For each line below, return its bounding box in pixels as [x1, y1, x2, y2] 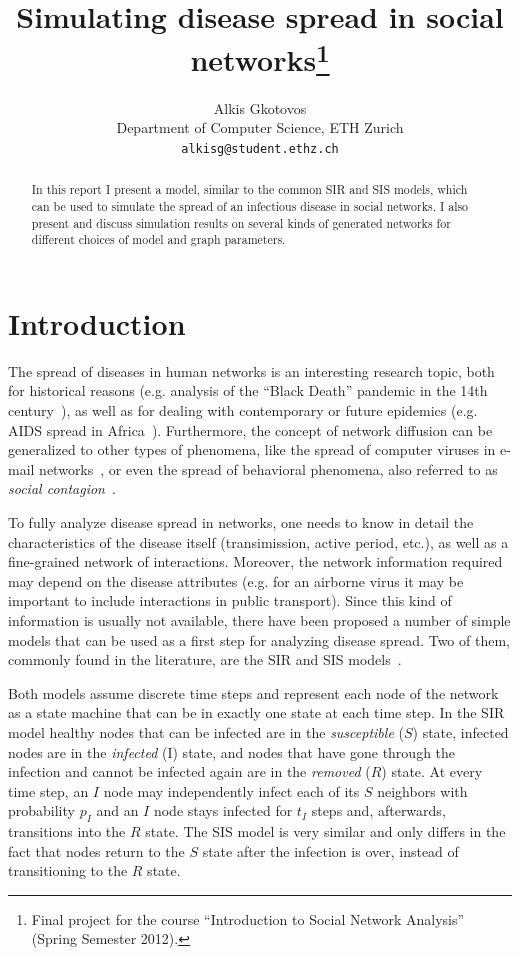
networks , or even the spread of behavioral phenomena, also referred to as [39, 458, 498, 479]
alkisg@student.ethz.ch [181, 141, 339, 156]
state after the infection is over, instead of [202, 840, 459, 861]
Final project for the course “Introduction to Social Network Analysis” [31, 908, 465, 929]
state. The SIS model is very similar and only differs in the [145, 821, 506, 842]
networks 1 [190, 35, 330, 80]
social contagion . [8, 478, 116, 499]
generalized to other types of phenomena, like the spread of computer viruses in [8, 439, 496, 460]
